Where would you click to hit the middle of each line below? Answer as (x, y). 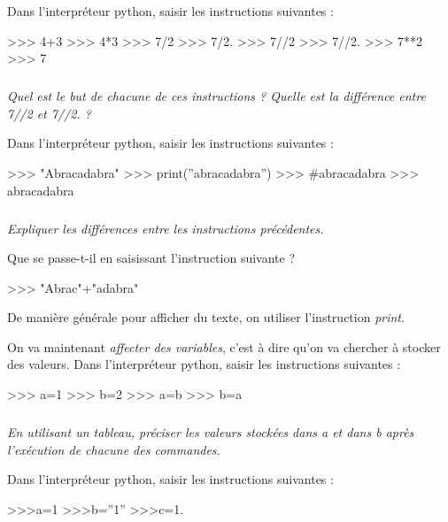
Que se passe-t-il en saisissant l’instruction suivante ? (151, 258)
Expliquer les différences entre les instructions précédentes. (166, 228)
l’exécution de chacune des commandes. (114, 449)
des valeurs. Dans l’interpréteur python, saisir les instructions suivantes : (204, 364)
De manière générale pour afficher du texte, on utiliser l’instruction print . (206, 317)
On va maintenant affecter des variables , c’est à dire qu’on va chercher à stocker (224, 346)
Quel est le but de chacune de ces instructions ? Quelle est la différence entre (216, 96)
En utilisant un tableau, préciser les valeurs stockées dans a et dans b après (211, 432)
